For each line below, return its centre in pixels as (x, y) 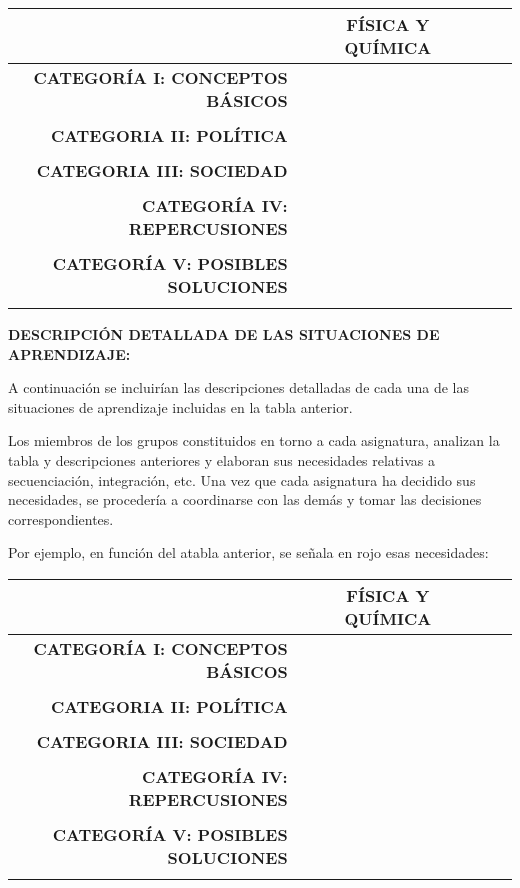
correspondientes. (61, 518)
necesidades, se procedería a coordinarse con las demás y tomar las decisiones (245, 499)
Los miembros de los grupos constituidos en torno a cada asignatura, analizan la (254, 440)
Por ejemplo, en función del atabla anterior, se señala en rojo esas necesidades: (248, 552)
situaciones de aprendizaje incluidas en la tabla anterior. (180, 406)
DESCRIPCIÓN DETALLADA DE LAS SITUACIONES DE (224, 334)
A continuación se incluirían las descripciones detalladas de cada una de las (238, 387)
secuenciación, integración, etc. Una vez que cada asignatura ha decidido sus (242, 479)
